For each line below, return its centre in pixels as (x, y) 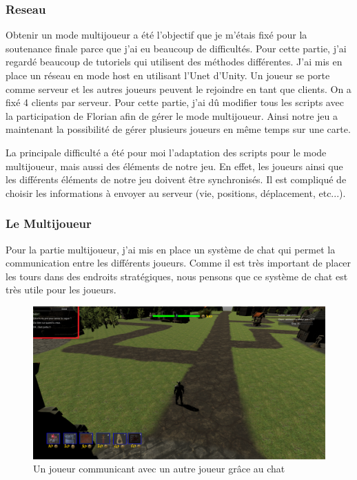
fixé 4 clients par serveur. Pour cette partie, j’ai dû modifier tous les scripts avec (175, 102)
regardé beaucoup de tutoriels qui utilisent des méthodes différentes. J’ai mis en (174, 62)
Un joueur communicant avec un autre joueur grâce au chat (159, 469)
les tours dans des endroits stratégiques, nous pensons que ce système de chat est (177, 276)
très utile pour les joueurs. (61, 290)
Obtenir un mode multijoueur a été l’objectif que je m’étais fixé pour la (156, 35)
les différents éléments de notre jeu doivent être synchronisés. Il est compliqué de (176, 179)
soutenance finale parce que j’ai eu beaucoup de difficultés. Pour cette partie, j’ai (176, 48)
